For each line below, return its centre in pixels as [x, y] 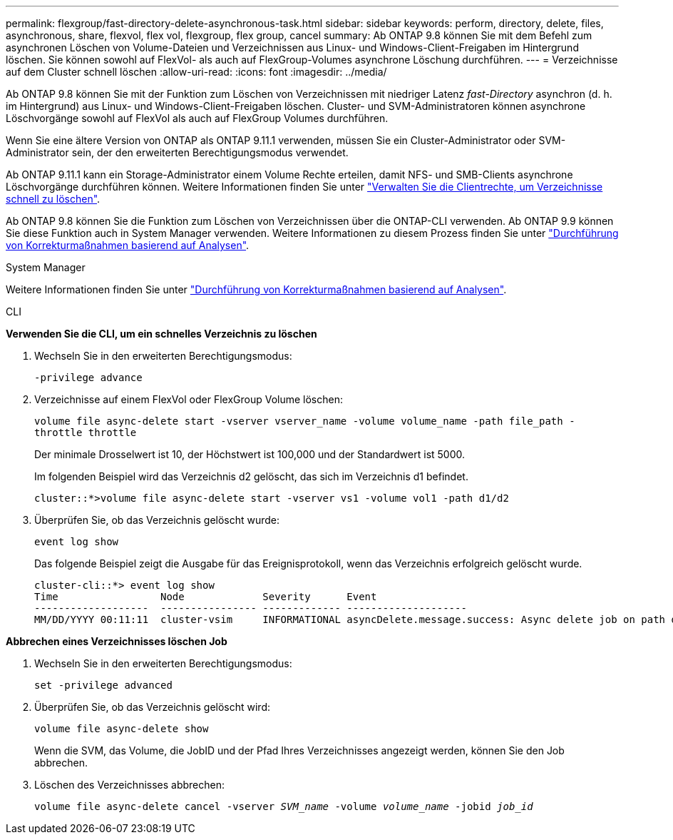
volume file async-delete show [122, 729]
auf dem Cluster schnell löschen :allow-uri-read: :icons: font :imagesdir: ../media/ [196, 72]
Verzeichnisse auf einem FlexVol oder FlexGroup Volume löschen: [189, 399]
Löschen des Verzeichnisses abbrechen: [130, 785]
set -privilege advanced [103, 685]
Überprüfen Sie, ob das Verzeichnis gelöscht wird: [153, 707]
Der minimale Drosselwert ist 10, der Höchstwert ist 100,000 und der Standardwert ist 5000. [250, 454]
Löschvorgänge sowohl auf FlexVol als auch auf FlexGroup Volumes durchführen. [197, 118]
